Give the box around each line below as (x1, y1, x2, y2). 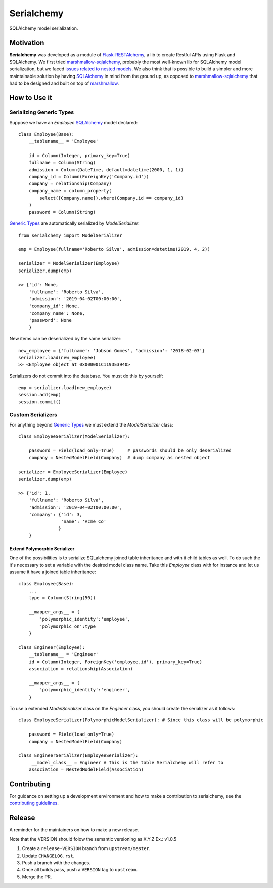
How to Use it (9, 93, 53, 102)
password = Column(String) (28, 209, 96, 215)
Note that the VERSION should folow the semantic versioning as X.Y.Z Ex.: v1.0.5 (9, 836, 177, 842)
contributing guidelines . (9, 800, 59, 806)
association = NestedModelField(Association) (28, 767, 144, 773)
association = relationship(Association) (28, 666, 133, 672)
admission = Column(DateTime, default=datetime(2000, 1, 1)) (28, 167, 184, 172)
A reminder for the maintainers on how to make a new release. (9, 827, 139, 833)
